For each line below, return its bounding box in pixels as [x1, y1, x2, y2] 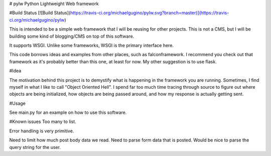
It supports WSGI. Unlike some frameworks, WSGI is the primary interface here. [9, 42, 174, 48]
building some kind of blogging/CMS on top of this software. [9, 33, 134, 39]
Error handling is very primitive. [9, 128, 74, 134]
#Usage [9, 100, 26, 106]
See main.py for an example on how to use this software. [9, 109, 127, 115]
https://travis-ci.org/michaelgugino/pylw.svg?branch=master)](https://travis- [70, 10, 229, 16]
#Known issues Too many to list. [9, 118, 76, 125]
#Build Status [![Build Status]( [9, 10, 71, 16]
